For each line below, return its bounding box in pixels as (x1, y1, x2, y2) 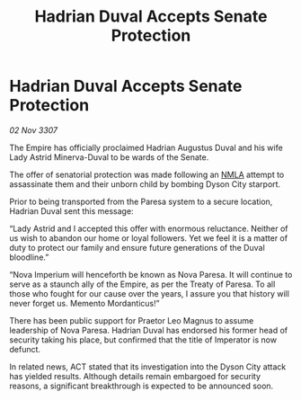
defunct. (9, 343, 41, 354)
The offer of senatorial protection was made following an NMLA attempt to (9, 169, 285, 180)
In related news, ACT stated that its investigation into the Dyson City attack (9, 361, 287, 372)
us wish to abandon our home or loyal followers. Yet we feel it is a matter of (9, 232, 288, 244)
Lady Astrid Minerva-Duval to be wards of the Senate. (9, 151, 209, 163)
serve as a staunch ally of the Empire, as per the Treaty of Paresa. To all (9, 279, 276, 289)
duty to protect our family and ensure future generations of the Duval (9, 242, 265, 253)
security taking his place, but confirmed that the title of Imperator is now (9, 334, 277, 345)
